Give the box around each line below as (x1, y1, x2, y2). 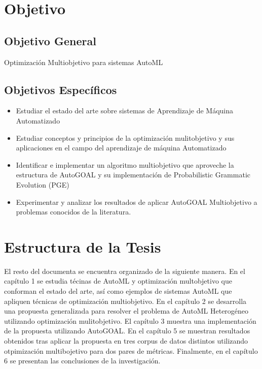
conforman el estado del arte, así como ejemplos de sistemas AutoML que (4, 286, 232, 296)
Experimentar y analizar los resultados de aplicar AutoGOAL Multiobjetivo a (16, 196, 257, 207)
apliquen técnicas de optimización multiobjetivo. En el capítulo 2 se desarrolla (4, 295, 247, 306)
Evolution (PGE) (16, 179, 69, 190)
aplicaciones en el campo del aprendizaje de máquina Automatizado (16, 142, 227, 153)
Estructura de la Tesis (4, 236, 161, 257)
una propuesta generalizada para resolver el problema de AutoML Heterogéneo (4, 305, 249, 316)
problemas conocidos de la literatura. (16, 206, 131, 217)
